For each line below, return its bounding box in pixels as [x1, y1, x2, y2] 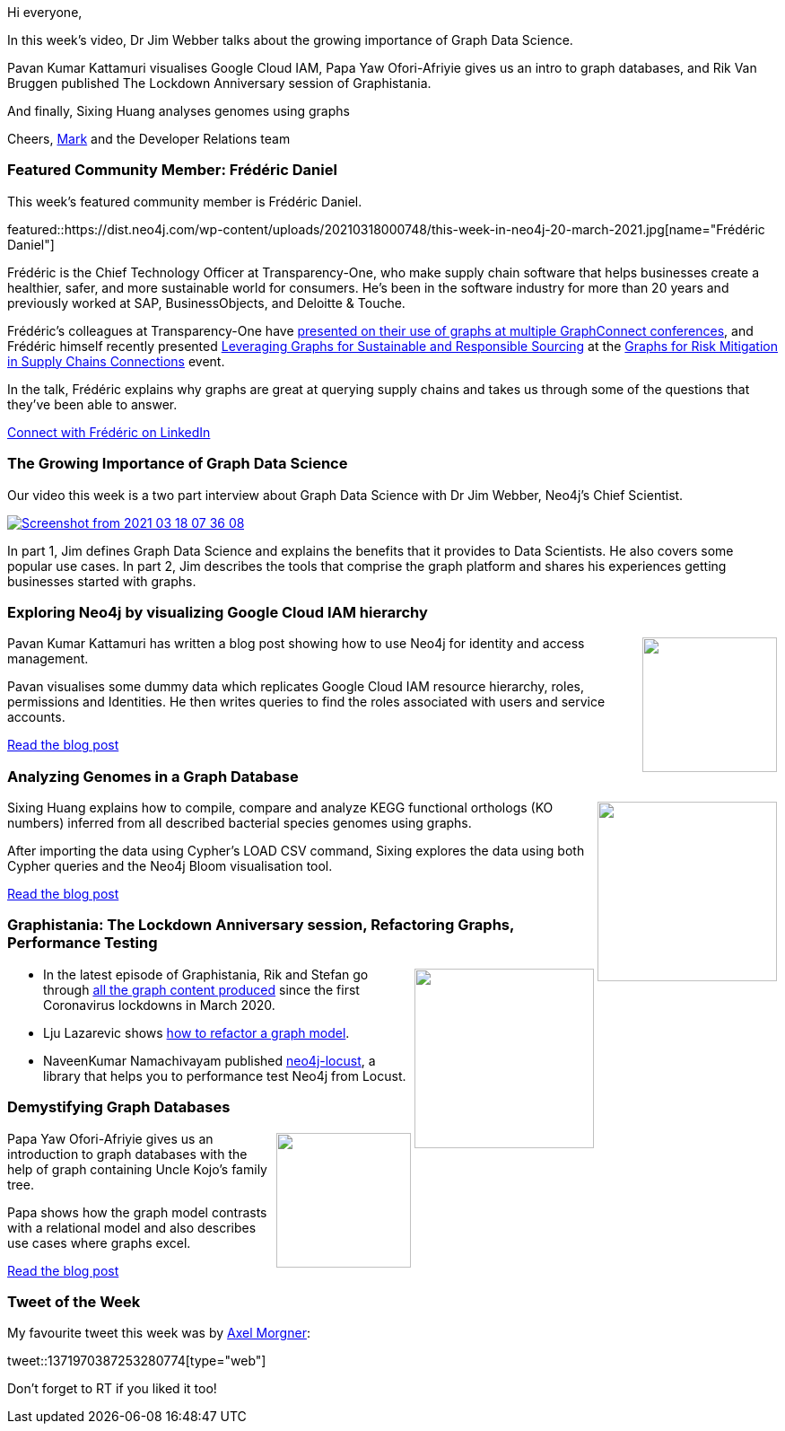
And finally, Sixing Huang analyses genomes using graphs [7, 103, 350, 119]
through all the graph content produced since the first [43, 981, 360, 997]
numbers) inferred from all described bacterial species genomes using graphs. [7, 815, 472, 830]
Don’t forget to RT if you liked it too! [7, 1381, 217, 1397]
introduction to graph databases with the [7, 1146, 248, 1162]
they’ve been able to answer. [7, 396, 178, 412]
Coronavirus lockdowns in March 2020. [43, 996, 275, 1013]
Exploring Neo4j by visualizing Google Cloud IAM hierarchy [7, 602, 428, 621]
